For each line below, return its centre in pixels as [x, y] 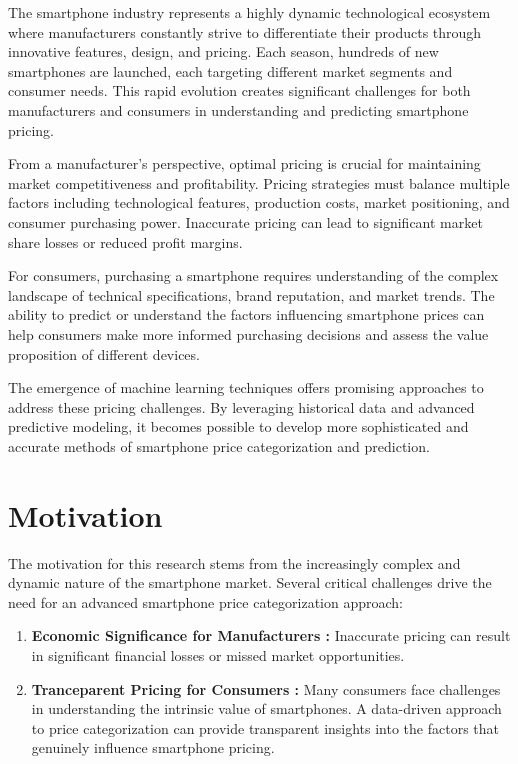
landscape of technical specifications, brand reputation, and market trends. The [251, 294]
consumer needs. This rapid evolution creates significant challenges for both [239, 90]
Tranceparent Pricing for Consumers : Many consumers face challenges [266, 688]
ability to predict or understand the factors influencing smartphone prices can [246, 314]
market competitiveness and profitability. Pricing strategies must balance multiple [259, 182]
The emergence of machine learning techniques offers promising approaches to [246, 387]
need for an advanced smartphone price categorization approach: [206, 601]
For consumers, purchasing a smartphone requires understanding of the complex [253, 275]
